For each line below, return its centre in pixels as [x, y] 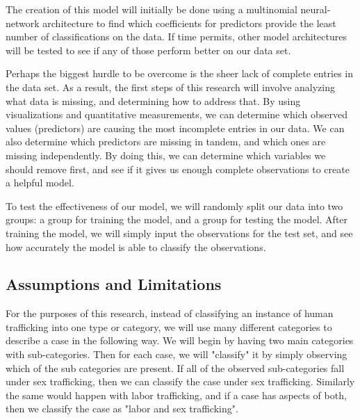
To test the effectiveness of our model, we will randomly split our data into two [174, 205]
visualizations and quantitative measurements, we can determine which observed [177, 114]
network [23, 23]
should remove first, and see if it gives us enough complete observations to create [178, 169]
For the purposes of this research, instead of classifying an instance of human [170, 313]
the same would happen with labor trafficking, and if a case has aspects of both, [176, 395]
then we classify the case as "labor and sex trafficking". [122, 409]
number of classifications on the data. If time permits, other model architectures [176, 37]
